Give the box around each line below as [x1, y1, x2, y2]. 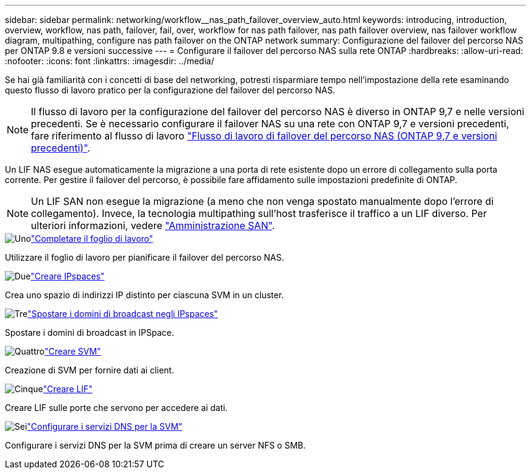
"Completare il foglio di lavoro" [31, 233, 153, 244]
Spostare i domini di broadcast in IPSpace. [5, 327, 174, 338]
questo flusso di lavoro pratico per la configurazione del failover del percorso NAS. [5, 85, 335, 95]
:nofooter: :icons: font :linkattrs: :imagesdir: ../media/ [5, 56, 215, 66]
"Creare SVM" [44, 346, 101, 356]
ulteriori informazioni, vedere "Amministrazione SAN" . [31, 219, 275, 232]
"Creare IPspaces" [30, 271, 105, 281]
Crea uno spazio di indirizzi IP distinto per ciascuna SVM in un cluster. [5, 290, 284, 300]
